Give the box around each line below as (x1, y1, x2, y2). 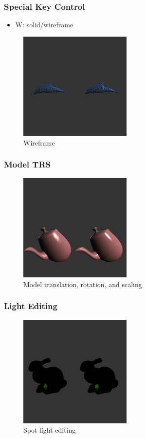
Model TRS (4, 158, 51, 170)
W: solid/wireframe (15, 20, 73, 30)
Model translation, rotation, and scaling (23, 279, 142, 289)
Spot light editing (23, 425, 76, 435)
